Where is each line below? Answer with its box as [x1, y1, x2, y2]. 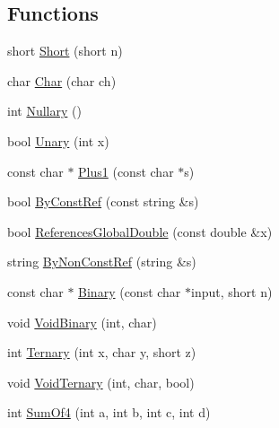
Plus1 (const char [78, 162, 174, 180]
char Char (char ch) [7, 71, 117, 90]
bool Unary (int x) [7, 131, 109, 150]
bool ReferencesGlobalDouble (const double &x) [7, 222, 273, 240]
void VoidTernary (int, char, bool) [7, 372, 195, 391]
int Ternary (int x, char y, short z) [7, 343, 196, 362]
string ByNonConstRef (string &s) [7, 252, 196, 271]
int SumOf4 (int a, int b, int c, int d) [7, 403, 211, 422]
